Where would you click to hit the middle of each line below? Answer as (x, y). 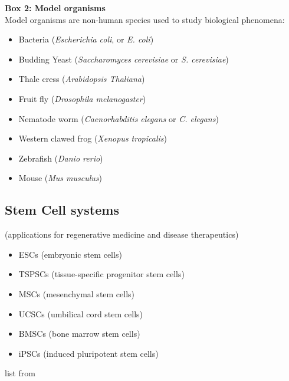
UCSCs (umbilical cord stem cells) (81, 313)
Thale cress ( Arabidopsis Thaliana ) (82, 79)
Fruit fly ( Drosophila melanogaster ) (82, 98)
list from (20, 373)
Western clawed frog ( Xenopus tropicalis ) (93, 138)
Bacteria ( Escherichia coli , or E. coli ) (86, 39)
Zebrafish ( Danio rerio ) (61, 158)
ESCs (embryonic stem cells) (70, 254)
